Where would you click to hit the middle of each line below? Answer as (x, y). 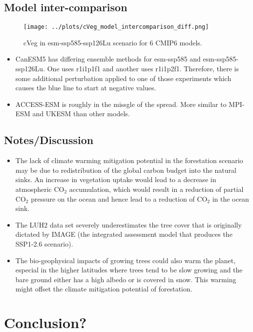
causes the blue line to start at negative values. (86, 88)
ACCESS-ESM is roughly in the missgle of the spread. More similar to (121, 104)
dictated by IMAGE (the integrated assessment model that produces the (124, 234)
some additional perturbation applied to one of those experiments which (123, 78)
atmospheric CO (40, 189)
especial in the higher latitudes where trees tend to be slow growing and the (129, 270)
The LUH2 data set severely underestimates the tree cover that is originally (128, 224)
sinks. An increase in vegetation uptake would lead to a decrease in (116, 179)
